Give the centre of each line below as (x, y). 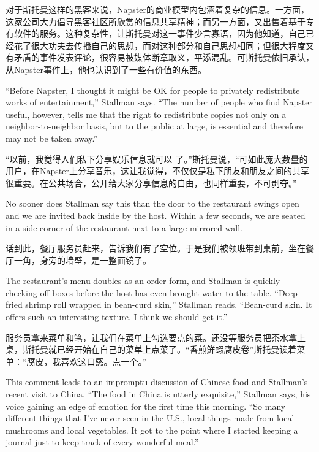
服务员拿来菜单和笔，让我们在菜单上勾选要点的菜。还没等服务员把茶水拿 (151, 337)
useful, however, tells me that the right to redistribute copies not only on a (146, 114)
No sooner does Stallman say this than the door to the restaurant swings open (152, 203)
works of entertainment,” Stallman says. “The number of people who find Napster (159, 102)
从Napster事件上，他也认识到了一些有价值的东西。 (106, 69)
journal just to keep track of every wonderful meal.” (102, 442)
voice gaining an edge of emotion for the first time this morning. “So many (146, 406)
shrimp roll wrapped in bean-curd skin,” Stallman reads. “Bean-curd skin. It (169, 305)
